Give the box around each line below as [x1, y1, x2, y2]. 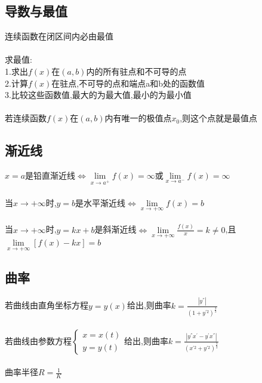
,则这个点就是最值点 [180, 112, 258, 124]
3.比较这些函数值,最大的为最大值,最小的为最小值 [5, 88, 192, 101]
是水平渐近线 [75, 196, 126, 209]
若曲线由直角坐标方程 [5, 299, 88, 311]
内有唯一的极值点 [104, 112, 172, 124]
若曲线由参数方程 [5, 334, 72, 347]
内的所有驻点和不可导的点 [86, 65, 187, 77]
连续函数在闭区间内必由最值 [5, 30, 113, 42]
